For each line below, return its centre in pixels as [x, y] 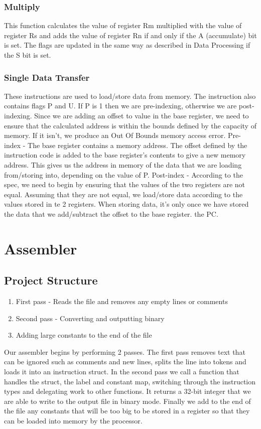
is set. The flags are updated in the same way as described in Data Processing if [127, 45]
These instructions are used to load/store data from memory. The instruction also [130, 96]
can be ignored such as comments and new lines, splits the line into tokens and [125, 362]
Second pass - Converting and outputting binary [90, 318]
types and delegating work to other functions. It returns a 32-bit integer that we [127, 391]
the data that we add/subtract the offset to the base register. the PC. [111, 213]
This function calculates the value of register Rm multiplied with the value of [123, 25]
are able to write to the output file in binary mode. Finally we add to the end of [127, 401]
